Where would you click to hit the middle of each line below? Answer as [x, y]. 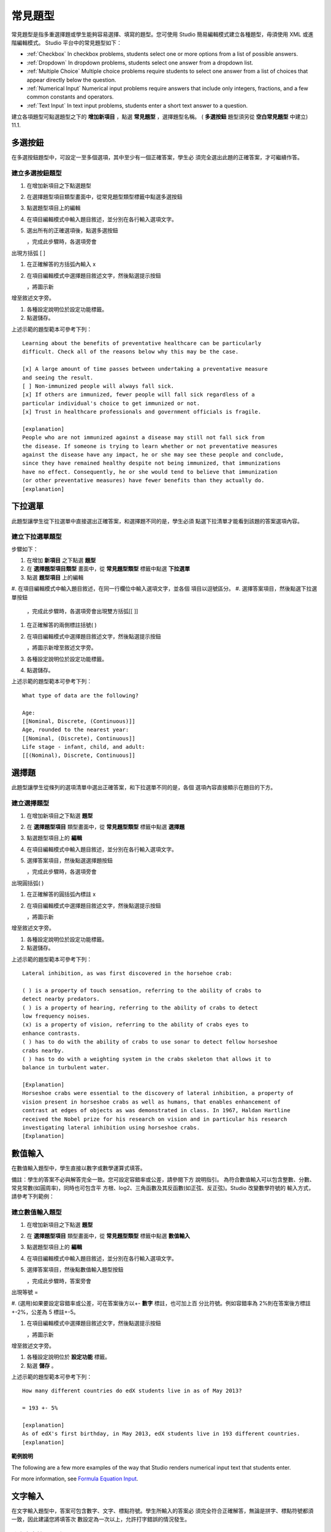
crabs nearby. [43, 1050]
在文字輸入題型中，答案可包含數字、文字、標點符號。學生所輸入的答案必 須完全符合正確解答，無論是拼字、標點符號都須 [162, 1511]
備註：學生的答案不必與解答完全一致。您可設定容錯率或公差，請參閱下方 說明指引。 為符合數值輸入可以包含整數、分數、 [163, 1179]
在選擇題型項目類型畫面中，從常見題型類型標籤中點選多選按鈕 [105, 197]
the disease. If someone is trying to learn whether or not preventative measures [150, 446]
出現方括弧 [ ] [29, 253]
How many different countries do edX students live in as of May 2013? [132, 1391]
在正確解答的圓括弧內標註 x [61, 894]
